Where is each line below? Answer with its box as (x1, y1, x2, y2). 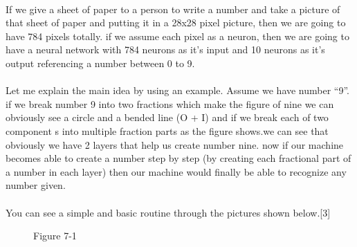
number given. (6, 178, 66, 192)
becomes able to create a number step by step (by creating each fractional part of (6, 151, 351, 165)
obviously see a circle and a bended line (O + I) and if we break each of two (6, 110, 329, 125)
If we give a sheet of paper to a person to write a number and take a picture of (6, 1, 340, 16)
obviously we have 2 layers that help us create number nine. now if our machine (6, 137, 344, 152)
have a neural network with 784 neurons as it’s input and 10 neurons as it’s (6, 42, 325, 57)
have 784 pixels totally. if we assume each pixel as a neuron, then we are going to (6, 28, 349, 43)
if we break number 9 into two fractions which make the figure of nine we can (6, 96, 334, 111)
